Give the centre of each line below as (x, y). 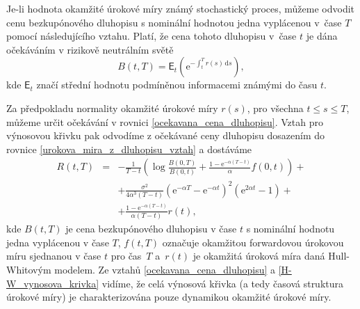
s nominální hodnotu (291, 229)
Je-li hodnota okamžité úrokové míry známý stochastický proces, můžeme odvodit (181, 8)
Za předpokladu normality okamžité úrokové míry (112, 108)
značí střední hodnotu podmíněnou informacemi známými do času (177, 85)
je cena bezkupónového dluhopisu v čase (151, 229)
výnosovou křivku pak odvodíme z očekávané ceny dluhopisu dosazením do (166, 135)
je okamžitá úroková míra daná (259, 256)
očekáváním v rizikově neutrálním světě (90, 49)
